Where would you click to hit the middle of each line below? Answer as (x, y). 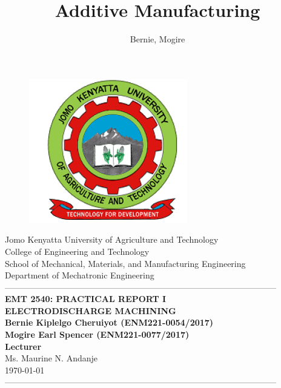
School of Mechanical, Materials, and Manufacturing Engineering (125, 263)
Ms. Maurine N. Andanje (51, 358)
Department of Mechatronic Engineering (80, 275)
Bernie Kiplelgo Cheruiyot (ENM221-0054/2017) (109, 322)
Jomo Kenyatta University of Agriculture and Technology (112, 239)
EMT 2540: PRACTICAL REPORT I (86, 299)
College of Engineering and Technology (77, 251)
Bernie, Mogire (157, 39)
